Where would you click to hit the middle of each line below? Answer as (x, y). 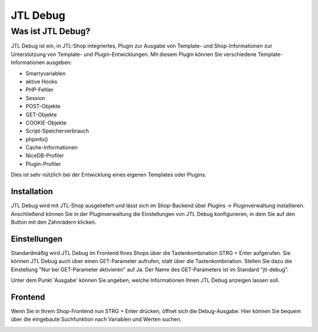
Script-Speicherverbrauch (57, 131)
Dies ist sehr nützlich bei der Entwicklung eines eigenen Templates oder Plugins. (109, 175)
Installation (32, 192)
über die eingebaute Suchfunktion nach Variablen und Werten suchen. (96, 319)
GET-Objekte (41, 114)
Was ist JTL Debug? (51, 31)
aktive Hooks (42, 81)
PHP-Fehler (40, 90)
